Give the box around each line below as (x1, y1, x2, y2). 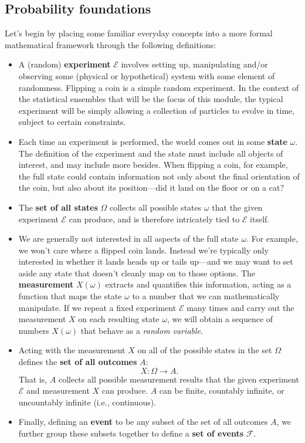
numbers (18, 324, 49, 336)
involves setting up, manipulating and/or (121, 58, 268, 70)
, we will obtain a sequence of (167, 313, 273, 325)
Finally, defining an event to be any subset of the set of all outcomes (18, 415, 268, 428)
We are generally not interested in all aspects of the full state (18, 232, 239, 245)
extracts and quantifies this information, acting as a (105, 278, 292, 290)
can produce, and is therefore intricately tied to (69, 212, 240, 225)
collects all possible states (109, 201, 202, 213)
